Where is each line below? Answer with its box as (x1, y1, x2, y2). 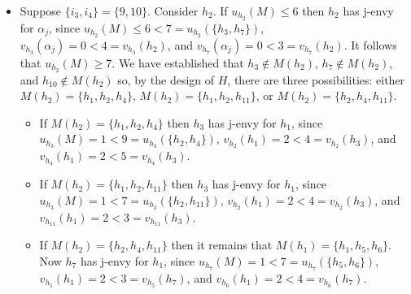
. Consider (146, 2, 199, 19)
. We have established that (111, 54, 244, 71)
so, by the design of (117, 71, 215, 88)
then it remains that (171, 236, 273, 253)
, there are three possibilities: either (227, 71, 405, 88)
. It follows (343, 36, 397, 53)
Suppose (20, 2, 62, 19)
